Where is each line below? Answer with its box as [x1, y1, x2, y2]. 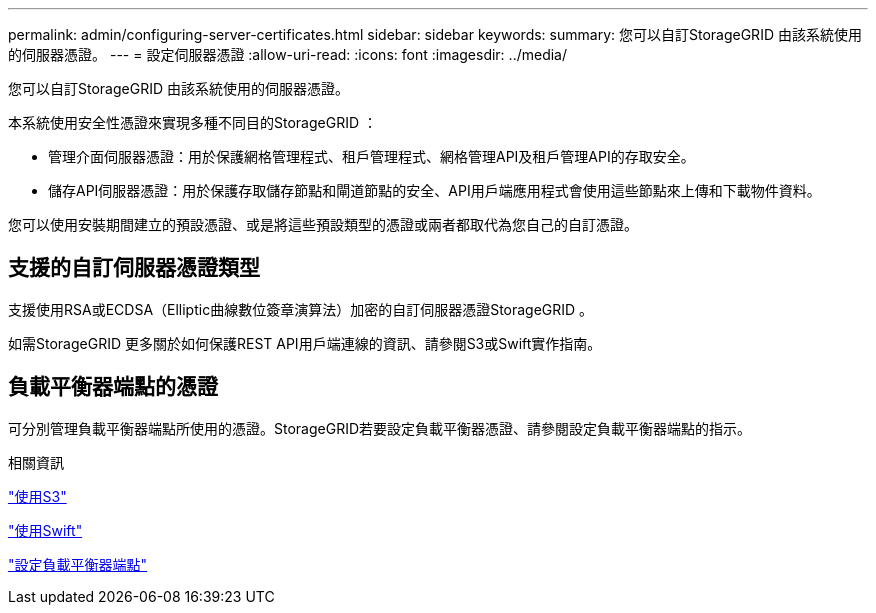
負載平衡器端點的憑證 [8, 374, 218, 400]
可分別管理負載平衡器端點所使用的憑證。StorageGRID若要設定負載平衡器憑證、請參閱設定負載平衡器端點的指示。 [8, 419, 752, 437]
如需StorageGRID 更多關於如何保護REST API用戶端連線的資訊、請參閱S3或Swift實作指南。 [8, 334, 602, 352]
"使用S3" [8, 487, 67, 505]
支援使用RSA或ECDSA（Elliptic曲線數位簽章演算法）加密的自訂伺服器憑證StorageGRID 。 [8, 300, 594, 318]
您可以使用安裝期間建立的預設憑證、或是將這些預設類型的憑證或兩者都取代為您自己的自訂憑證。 [8, 216, 638, 233]
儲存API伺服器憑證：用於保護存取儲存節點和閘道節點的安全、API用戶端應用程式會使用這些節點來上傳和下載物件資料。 [48, 182, 821, 199]
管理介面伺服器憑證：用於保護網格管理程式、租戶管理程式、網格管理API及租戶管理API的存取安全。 [48, 148, 695, 165]
